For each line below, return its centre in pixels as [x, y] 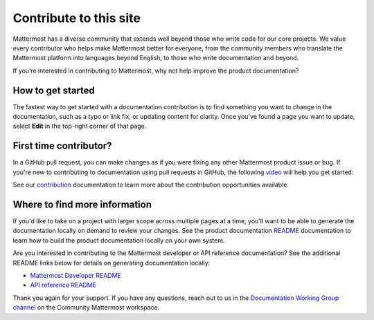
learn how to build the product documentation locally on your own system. [119, 240]
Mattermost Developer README [75, 275]
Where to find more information [82, 204]
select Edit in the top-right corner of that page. [80, 126]
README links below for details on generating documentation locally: [112, 263]
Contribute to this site [77, 18]
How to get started [54, 90]
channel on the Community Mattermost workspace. [86, 308]
